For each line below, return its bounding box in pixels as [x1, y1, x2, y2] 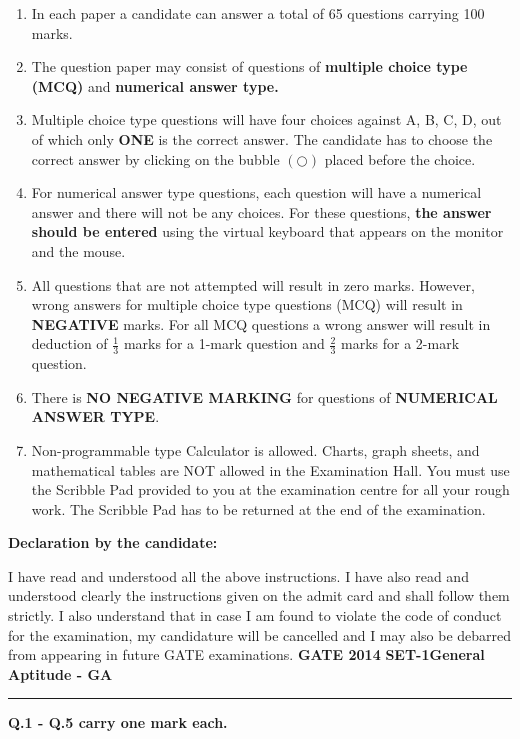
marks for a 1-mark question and [123, 333, 325, 354]
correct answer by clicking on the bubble [31, 148, 280, 169]
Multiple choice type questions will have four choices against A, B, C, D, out [31, 109, 502, 130]
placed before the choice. [324, 148, 476, 169]
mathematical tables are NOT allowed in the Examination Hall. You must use [31, 459, 510, 480]
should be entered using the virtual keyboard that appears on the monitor [31, 221, 504, 242]
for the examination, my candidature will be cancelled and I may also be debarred [8, 624, 512, 645]
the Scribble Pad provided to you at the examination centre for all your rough [31, 479, 510, 500]
